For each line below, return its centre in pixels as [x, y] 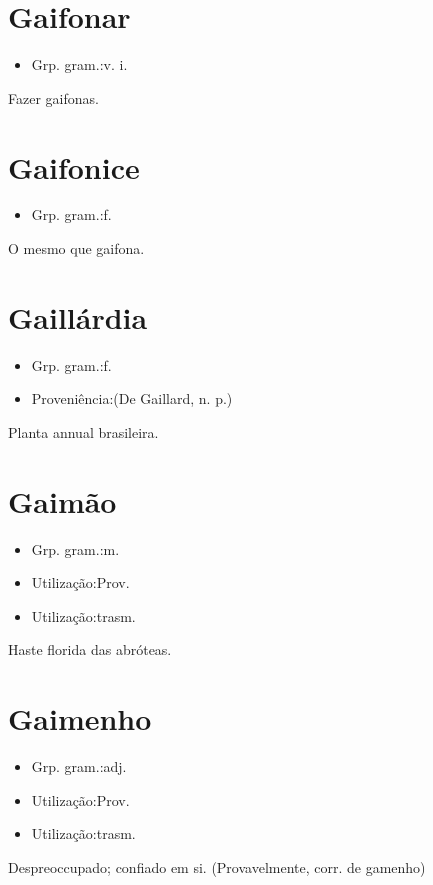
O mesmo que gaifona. [76, 248]
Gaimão [62, 500]
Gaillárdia [78, 316]
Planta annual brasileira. [83, 431]
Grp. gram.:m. [75, 548]
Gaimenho [80, 718]
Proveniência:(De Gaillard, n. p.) [132, 398]
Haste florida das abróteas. [90, 649]
